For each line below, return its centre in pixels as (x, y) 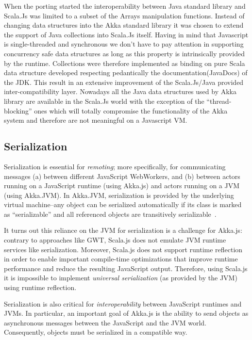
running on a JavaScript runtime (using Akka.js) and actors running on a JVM (122, 186)
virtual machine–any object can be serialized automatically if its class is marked (123, 204)
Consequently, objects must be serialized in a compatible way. (96, 332)
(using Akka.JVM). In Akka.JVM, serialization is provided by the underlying (119, 195)
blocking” (18, 110)
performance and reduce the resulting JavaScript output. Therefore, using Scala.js (126, 268)
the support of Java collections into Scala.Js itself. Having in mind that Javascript (126, 34)
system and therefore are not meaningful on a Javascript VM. (96, 120)
